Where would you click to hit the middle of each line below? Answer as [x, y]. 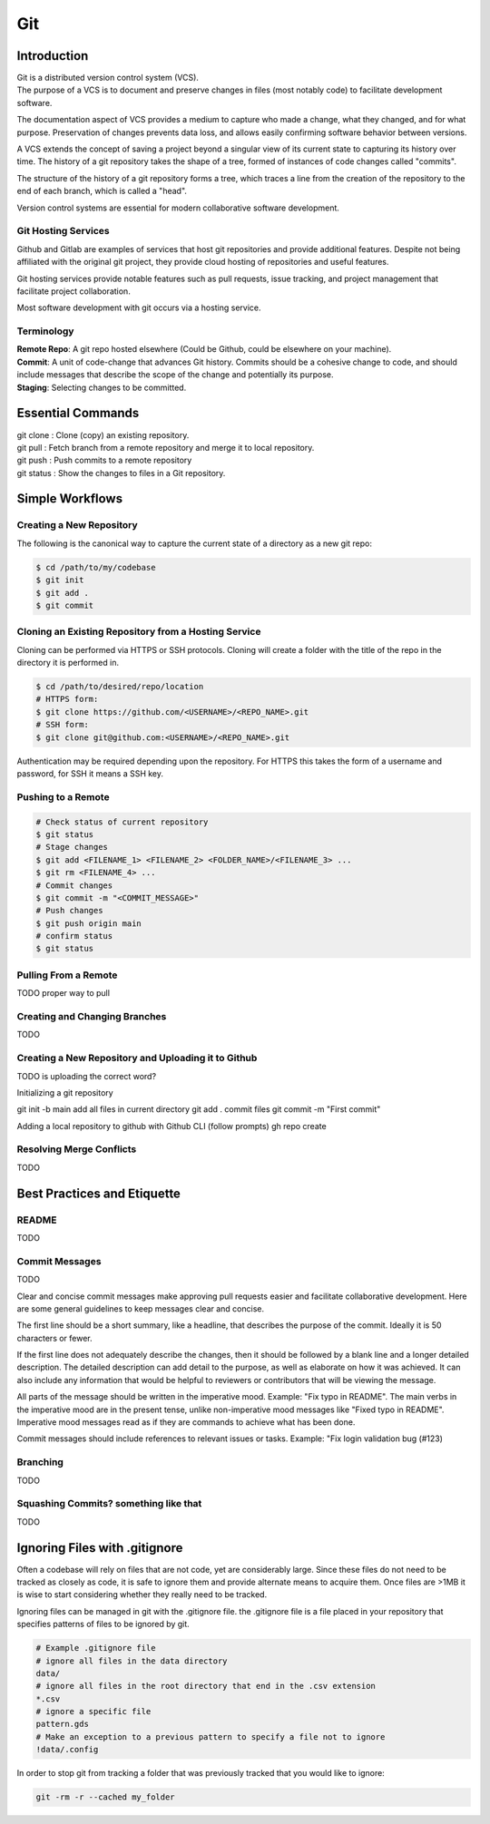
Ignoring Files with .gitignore [100, 1548]
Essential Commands [78, 413]
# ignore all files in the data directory [132, 1661]
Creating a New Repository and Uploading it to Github [137, 1058]
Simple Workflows [69, 499]
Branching [40, 1462]
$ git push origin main [89, 923]
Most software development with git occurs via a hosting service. [139, 307]
